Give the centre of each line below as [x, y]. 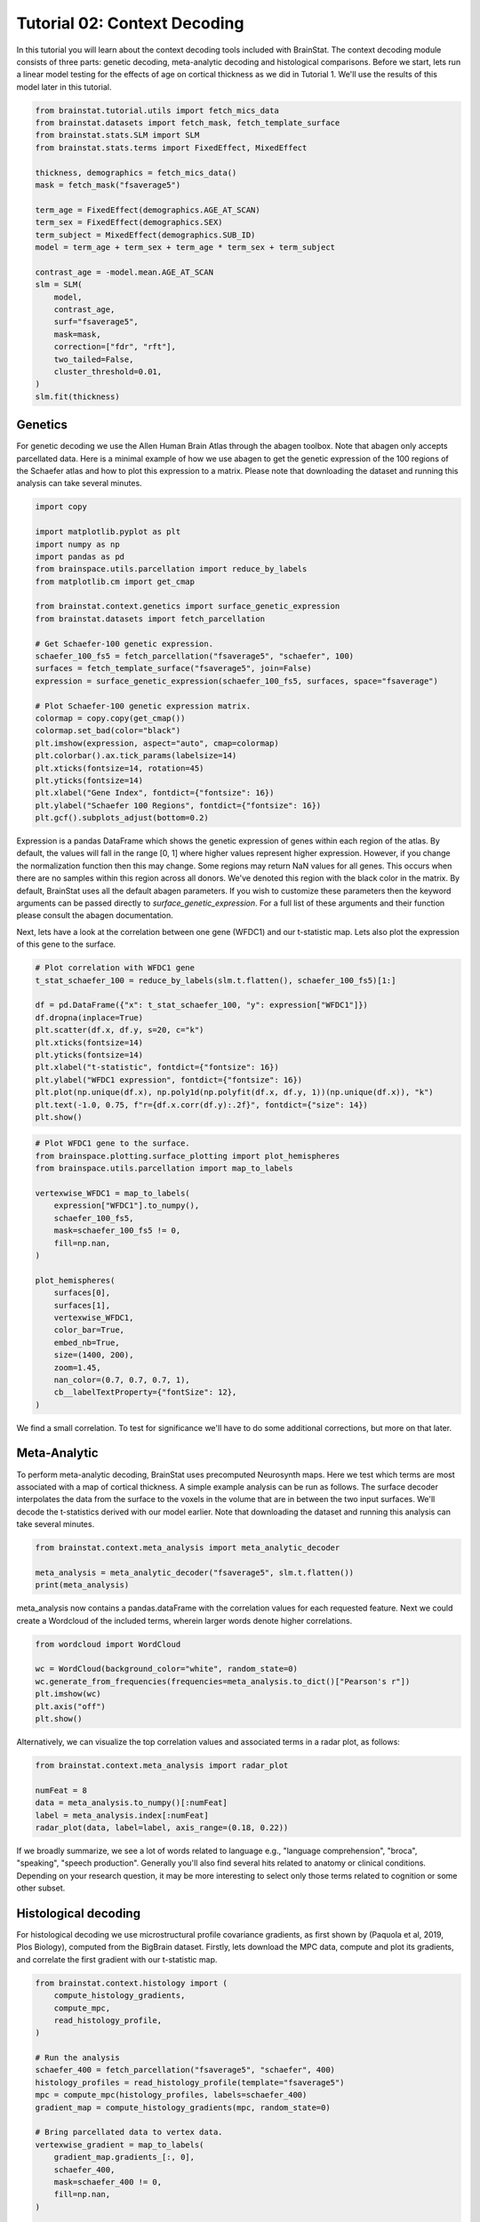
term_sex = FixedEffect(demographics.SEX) [129, 223]
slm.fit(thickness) [77, 396]
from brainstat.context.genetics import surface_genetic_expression [188, 606]
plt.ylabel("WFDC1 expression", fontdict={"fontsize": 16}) [169, 1079]
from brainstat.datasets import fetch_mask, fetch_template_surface [188, 123]
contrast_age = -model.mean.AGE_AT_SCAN [124, 272]
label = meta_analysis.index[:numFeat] [122, 1815]
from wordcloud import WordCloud [108, 1644]
